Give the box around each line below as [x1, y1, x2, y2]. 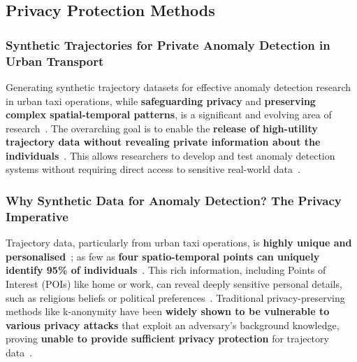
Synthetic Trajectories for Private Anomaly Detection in [6, 36, 330, 53]
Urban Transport [6, 52, 104, 69]
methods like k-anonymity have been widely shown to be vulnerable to [6, 304, 330, 319]
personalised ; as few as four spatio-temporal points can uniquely [6, 249, 320, 263]
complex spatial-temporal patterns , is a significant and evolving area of [6, 107, 332, 122]
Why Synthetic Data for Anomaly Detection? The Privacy [6, 192, 342, 209]
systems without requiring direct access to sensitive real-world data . [6, 162, 300, 176]
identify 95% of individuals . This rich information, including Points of [6, 263, 326, 277]
